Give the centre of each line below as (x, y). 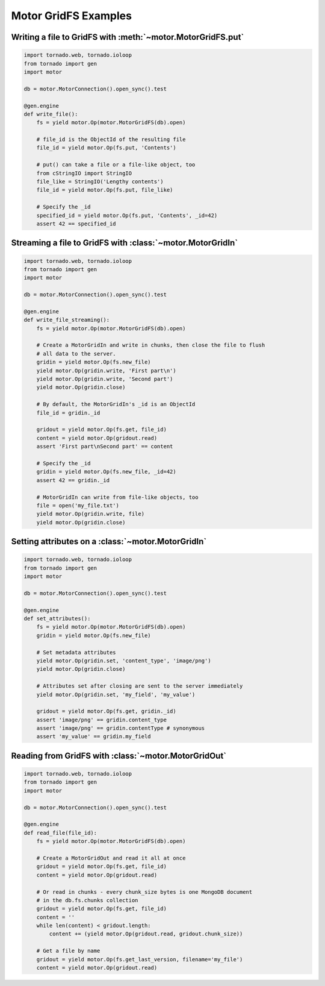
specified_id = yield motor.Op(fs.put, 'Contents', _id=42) (127, 215)
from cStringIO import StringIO (84, 173)
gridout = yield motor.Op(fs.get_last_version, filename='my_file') (140, 959)
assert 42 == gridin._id (73, 480)
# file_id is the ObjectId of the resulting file (111, 140)
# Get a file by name (68, 951)
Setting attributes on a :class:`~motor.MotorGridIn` (109, 542)
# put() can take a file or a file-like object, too (116, 165)
